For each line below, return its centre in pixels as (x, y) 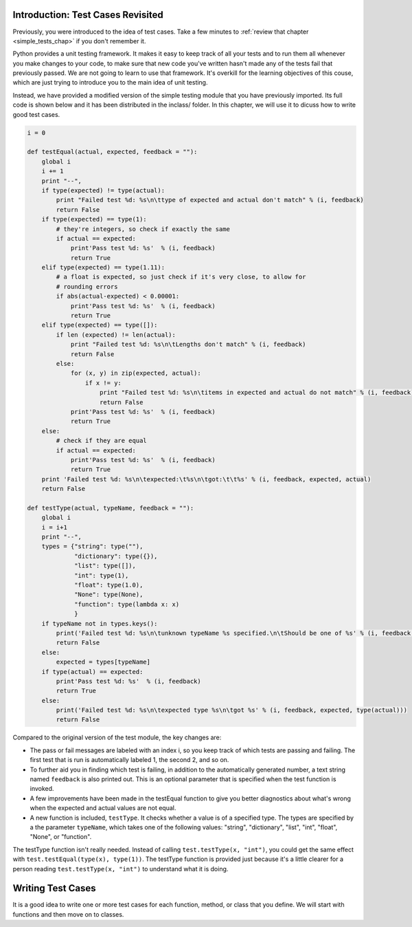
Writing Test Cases (54, 888)
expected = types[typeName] (103, 662)
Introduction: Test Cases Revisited (88, 15)
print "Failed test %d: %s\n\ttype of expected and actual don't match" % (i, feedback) (210, 200)
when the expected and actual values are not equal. (103, 808)
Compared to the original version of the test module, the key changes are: (117, 738)
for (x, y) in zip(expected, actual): (136, 373)
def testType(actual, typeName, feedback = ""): (111, 508)
